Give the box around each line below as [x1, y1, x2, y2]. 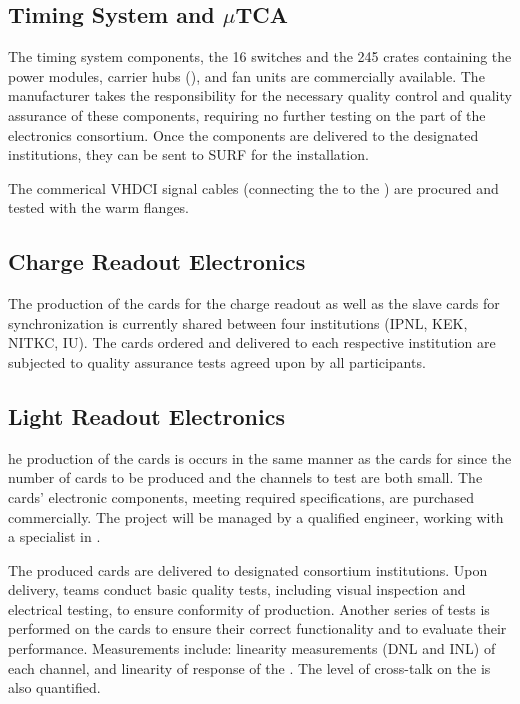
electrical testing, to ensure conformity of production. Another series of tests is [8, 598, 490, 619]
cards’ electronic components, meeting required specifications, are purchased [8, 486, 475, 507]
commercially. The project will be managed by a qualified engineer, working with [8, 506, 504, 527]
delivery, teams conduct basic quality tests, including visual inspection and [8, 579, 466, 600]
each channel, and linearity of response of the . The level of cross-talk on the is [8, 657, 491, 678]
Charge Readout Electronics [8, 246, 306, 277]
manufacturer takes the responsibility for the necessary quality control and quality [8, 85, 512, 106]
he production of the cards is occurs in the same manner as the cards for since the [8, 447, 512, 468]
